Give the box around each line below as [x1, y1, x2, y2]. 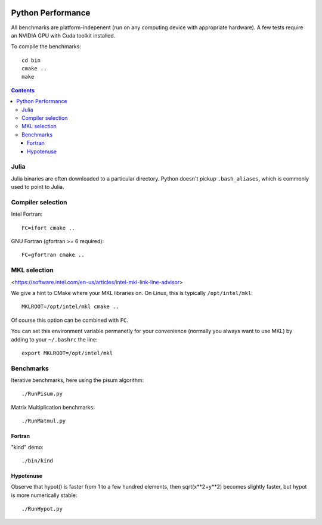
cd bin [21, 57, 41, 64]
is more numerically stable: [11, 492, 78, 499]
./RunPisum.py [21, 390, 63, 397]
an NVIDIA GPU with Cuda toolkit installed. [11, 32, 116, 39]
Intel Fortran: [11, 210, 43, 218]
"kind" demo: [11, 443, 44, 451]
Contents [11, 86, 35, 94]
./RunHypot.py [21, 505, 63, 512]
